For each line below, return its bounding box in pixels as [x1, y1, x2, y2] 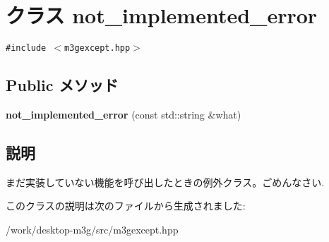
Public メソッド [6, 74, 119, 96]
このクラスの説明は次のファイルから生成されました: [6, 198, 246, 213]
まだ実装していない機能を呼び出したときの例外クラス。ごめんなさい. [6, 174, 325, 189]
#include [6, 43, 47, 54]
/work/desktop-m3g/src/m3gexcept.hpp [6, 222, 179, 236]
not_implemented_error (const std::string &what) [6, 107, 241, 121]
